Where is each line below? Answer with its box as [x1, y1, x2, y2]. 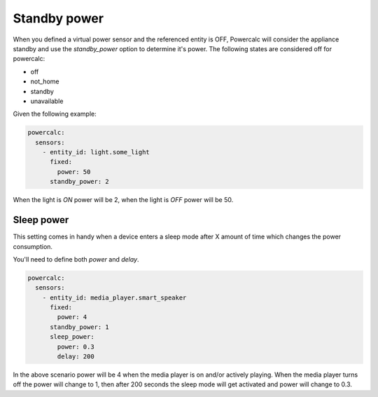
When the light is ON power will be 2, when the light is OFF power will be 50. [13, 196, 234, 204]
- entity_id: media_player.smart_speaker [42, 293, 187, 302]
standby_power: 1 [50, 323, 110, 331]
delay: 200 [57, 353, 94, 361]
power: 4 [57, 313, 87, 321]
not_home [30, 77, 59, 86]
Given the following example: [13, 109, 97, 119]
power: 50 [57, 168, 91, 175]
